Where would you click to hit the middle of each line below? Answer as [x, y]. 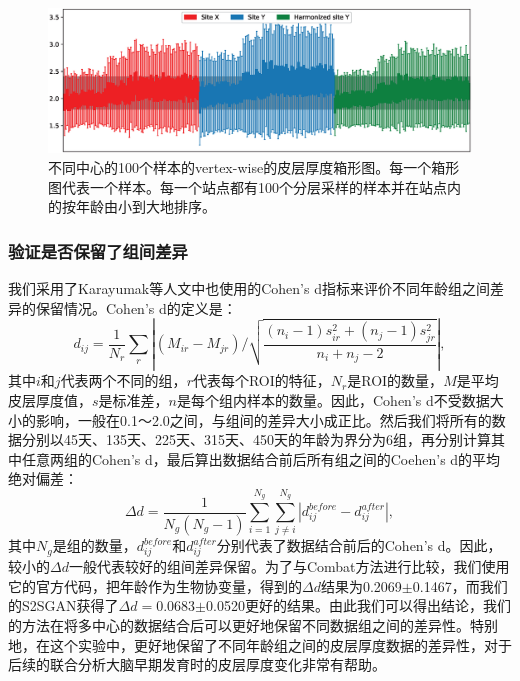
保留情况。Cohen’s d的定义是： [136, 307]
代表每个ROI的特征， [261, 380]
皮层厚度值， [50, 399]
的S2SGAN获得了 [63, 605]
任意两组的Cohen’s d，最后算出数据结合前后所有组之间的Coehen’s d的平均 [261, 458]
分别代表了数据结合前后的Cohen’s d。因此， [359, 545]
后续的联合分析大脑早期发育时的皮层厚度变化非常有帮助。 [197, 664]
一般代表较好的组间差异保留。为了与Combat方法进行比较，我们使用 [289, 566]
